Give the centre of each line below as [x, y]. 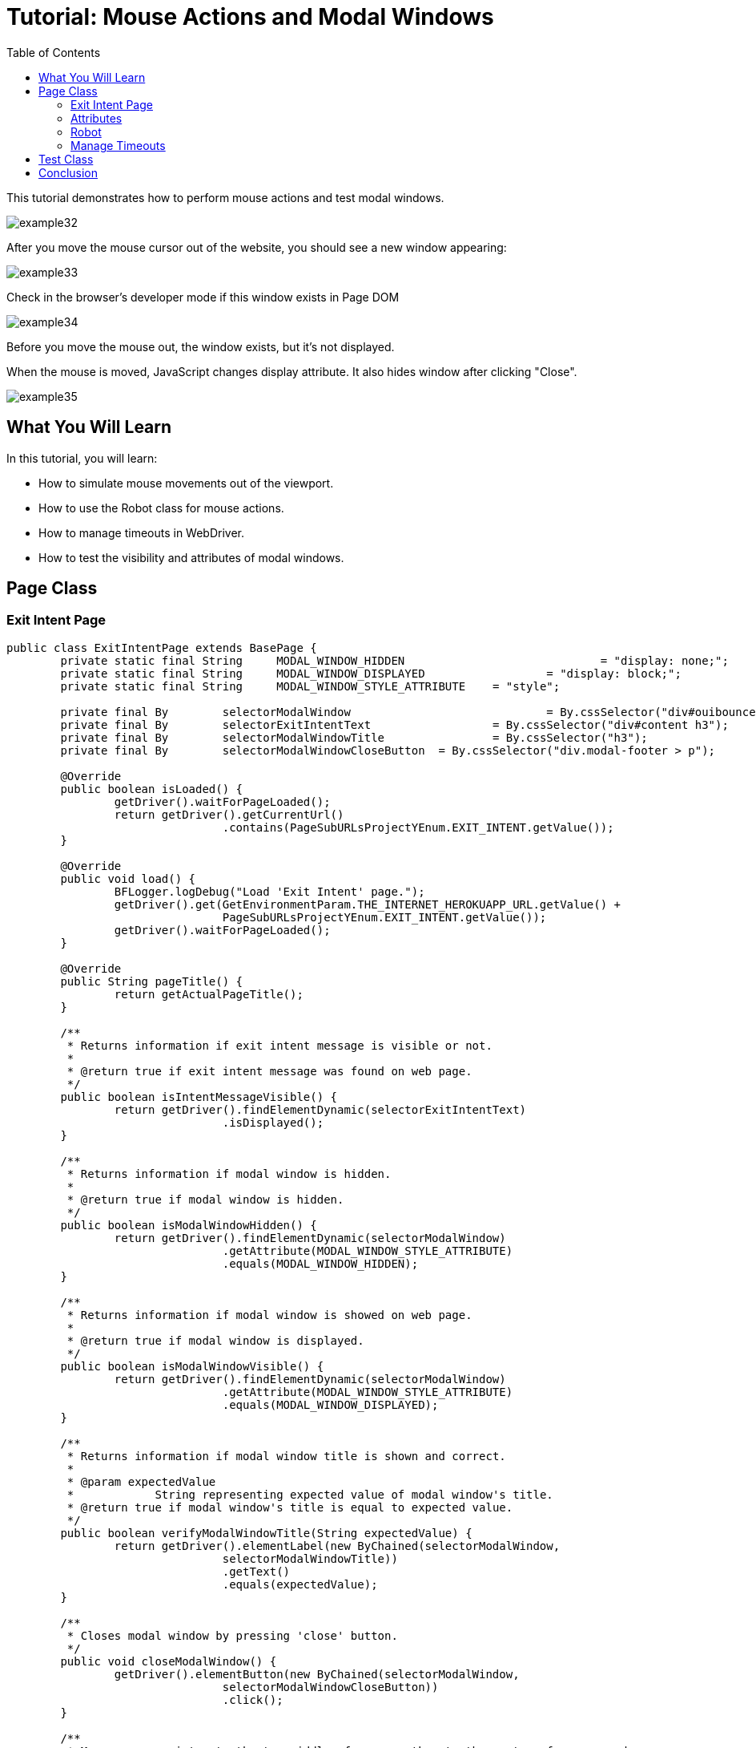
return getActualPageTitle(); [209, 994]
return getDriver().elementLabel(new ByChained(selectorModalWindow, [337, 1546]
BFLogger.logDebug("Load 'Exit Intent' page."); [269, 891]
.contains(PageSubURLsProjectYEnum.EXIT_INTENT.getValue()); [418, 827]
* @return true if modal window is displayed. [215, 1340]
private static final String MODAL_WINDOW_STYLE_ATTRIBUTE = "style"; [310, 686]
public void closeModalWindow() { [169, 1661]
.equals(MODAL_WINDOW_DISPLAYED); [330, 1404]
